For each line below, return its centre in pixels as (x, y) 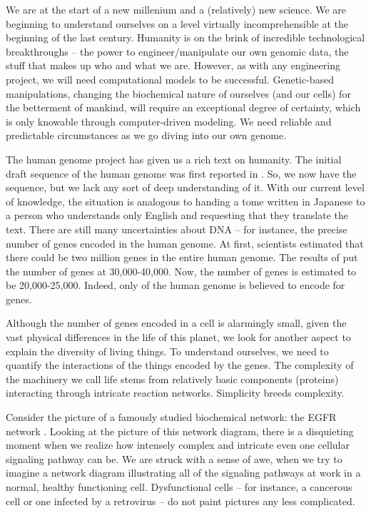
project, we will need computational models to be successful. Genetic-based (170, 79)
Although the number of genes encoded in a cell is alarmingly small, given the (176, 323)
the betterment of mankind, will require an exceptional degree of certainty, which (183, 107)
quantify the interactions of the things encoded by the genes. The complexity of (180, 365)
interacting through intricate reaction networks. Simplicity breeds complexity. (175, 393)
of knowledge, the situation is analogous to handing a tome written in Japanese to (185, 201)
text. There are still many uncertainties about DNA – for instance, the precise (177, 229)
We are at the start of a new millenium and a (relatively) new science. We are (176, 9)
